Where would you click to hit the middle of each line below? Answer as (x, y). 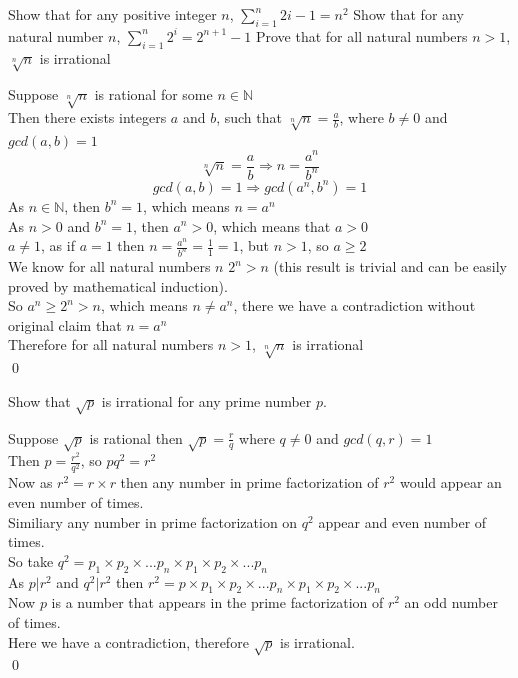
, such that (249, 117)
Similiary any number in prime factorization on (153, 521)
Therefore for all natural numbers (111, 344)
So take (31, 560)
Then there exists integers (87, 117)
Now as (30, 482)
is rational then (136, 437)
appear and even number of (402, 521)
